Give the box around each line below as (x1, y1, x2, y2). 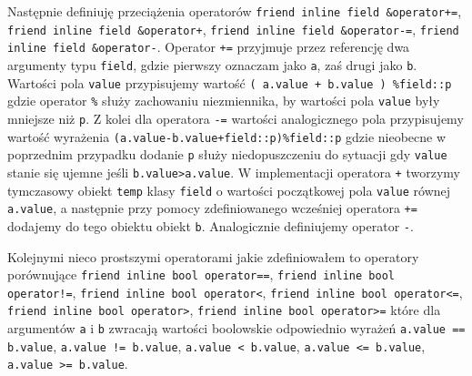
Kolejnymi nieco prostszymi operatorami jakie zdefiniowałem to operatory (7, 247, 419, 266)
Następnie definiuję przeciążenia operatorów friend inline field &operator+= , (7, 2, 462, 20)
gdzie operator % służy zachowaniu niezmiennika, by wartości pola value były (7, 91, 440, 110)
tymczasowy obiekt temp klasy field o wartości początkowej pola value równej (7, 180, 451, 199)
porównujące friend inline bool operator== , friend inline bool (7, 265, 395, 284)
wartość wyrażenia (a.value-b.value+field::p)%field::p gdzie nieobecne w (7, 127, 447, 146)
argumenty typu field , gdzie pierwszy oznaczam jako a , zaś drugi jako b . (7, 55, 417, 74)
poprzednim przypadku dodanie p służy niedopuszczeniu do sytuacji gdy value (7, 145, 447, 164)
